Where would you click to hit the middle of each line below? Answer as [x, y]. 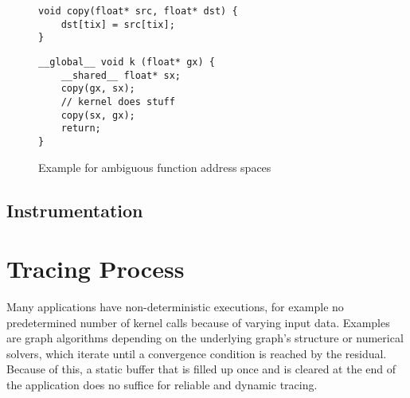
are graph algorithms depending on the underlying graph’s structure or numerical [205, 338]
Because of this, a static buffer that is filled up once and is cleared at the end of [201, 369]
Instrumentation [75, 210]
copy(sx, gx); [98, 115]
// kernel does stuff [118, 101]
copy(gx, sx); [98, 89]
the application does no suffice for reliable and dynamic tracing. [162, 385]
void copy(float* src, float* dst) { [138, 11]
